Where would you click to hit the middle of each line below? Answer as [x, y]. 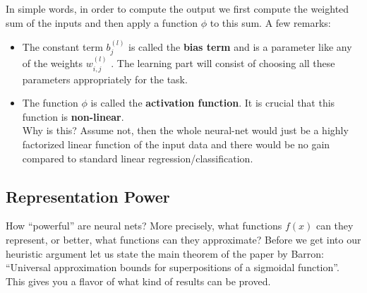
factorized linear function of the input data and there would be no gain [176, 144]
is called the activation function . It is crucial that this [213, 103]
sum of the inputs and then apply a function [102, 22]
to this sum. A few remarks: [270, 22]
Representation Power [88, 196]
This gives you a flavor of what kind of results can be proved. [138, 281]
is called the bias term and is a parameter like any [240, 47]
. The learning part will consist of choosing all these [223, 63]
